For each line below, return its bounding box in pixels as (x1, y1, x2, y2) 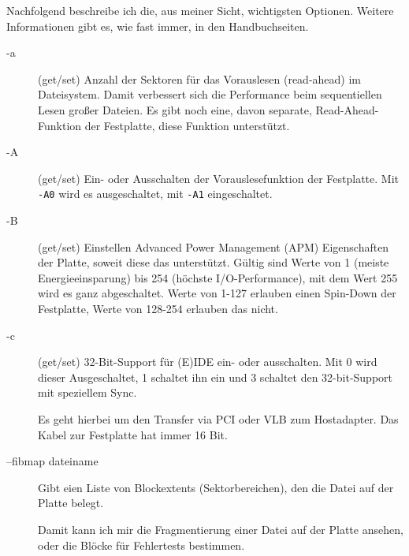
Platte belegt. (38, 494, 104, 511)
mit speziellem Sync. (38, 384, 137, 401)
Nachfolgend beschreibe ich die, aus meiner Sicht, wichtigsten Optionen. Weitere (6, 2, 394, 18)
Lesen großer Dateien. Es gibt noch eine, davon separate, (38, 101, 312, 118)
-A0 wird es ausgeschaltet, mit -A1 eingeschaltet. (38, 185, 273, 202)
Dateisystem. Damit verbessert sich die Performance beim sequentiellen (38, 86, 382, 103)
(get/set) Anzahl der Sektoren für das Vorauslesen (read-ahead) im (38, 70, 362, 87)
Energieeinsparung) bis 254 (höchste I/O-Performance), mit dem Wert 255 (38, 269, 398, 285)
